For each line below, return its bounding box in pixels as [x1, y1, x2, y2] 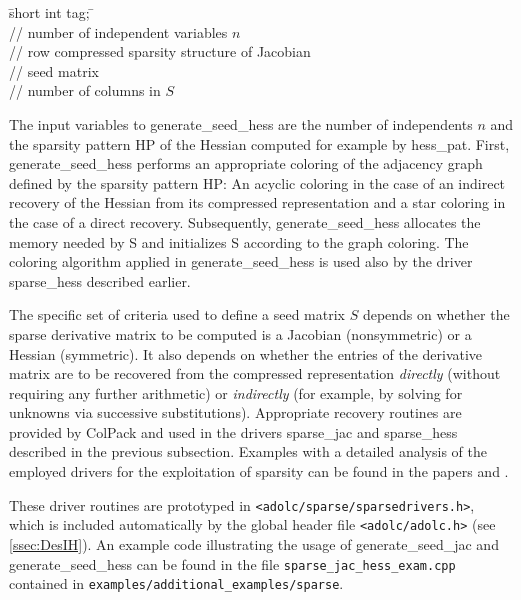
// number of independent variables [9, 21, 228, 42]
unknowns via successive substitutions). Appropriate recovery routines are [9, 402, 462, 423]
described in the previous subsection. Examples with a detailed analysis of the [9, 441, 487, 462]
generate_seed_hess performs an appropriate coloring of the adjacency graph [9, 153, 483, 174]
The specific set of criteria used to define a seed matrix [9, 304, 345, 325]
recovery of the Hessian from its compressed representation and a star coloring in [9, 192, 506, 213]
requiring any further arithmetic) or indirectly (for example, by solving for [9, 382, 463, 403]
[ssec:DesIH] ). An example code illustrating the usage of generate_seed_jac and [9, 533, 499, 554]
